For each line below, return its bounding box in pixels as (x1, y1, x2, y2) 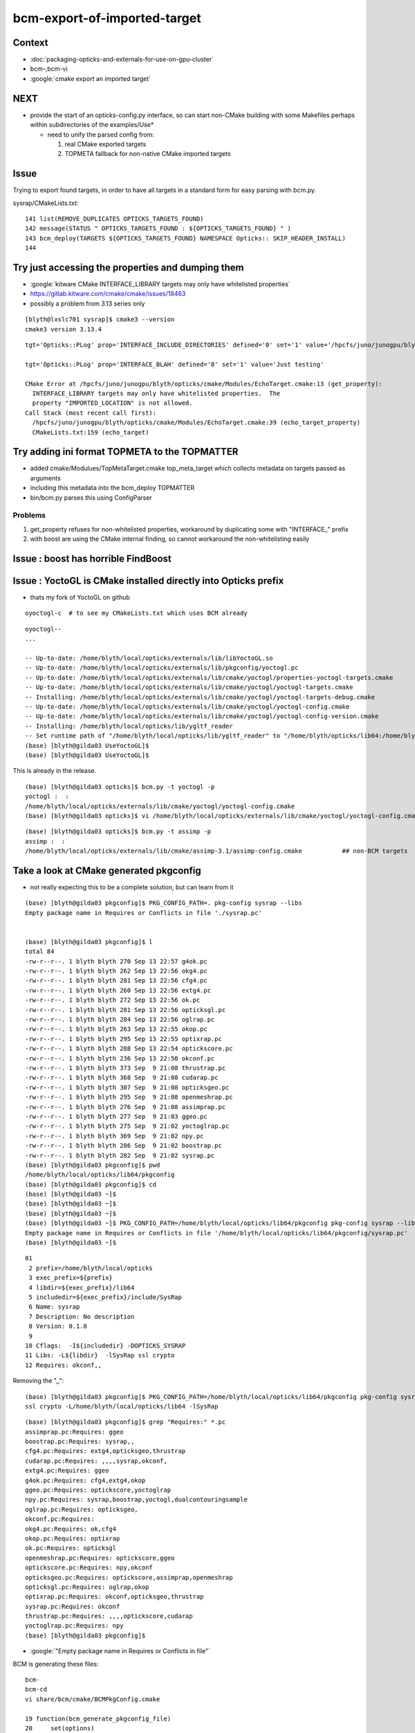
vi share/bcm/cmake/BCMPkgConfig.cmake (25, 1695, 160, 1703)
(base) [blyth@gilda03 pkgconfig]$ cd (25, 1181, 157, 1188)
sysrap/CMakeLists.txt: (12, 198, 79, 207)
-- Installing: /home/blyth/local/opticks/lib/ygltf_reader (25, 722, 233, 730)
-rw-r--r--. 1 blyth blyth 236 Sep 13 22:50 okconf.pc (25, 1054, 215, 1062)
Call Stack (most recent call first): (25, 409, 157, 417)
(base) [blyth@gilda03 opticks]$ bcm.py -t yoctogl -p (25, 783, 215, 790)
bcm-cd (25, 1685, 48, 1693)
